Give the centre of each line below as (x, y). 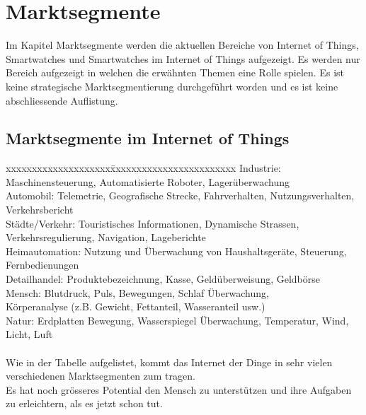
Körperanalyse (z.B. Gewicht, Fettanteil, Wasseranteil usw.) (136, 306)
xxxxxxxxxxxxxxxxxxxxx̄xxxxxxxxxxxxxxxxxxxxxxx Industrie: (143, 168)
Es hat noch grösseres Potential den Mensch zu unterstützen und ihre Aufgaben (179, 389)
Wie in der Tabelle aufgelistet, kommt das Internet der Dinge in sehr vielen (169, 362)
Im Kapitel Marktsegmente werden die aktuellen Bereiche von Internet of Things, (182, 45)
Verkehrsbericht (40, 210)
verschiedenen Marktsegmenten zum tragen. (101, 376)
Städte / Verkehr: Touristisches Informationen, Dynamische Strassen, (153, 223)
